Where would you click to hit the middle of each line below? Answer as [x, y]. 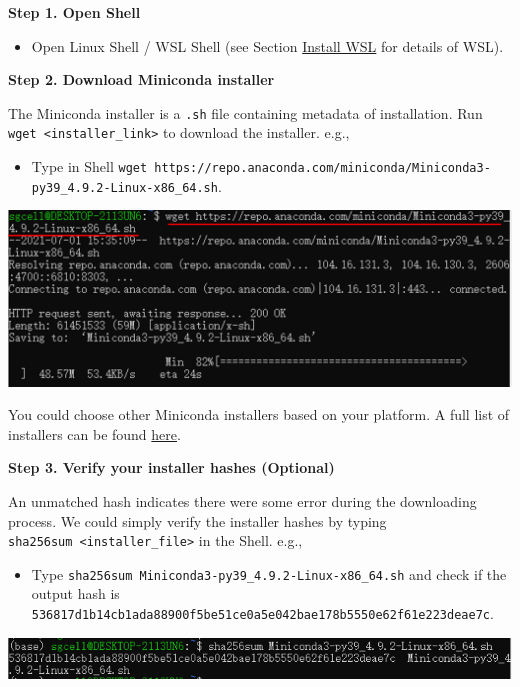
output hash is [75, 593]
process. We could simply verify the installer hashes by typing [197, 520]
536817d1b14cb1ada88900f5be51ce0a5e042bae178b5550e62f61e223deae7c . [262, 613]
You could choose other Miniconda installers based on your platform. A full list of [259, 414]
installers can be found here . [94, 433]
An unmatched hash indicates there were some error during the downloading [242, 500]
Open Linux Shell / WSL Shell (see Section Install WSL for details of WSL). [267, 45]
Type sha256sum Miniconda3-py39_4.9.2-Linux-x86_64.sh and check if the [269, 573]
